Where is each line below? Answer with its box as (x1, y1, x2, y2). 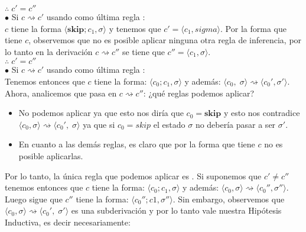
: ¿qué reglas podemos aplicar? (143, 86, 255, 99)
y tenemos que (109, 22, 161, 34)
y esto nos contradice (223, 107, 300, 119)
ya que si (83, 118, 115, 130)
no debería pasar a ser (195, 118, 276, 130)
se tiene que (122, 45, 165, 57)
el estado (153, 118, 185, 130)
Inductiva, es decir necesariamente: (5, 215, 131, 228)
